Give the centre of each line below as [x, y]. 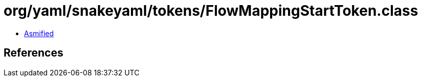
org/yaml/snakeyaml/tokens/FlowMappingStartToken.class [211, 11]
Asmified [39, 33]
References [34, 53]
